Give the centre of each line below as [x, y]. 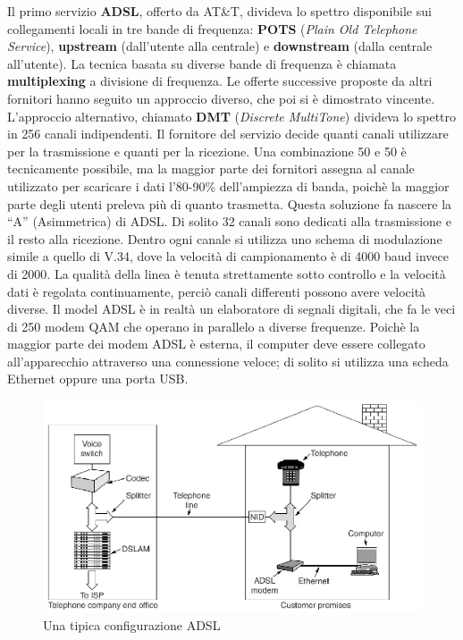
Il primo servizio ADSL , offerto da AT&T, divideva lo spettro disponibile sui [219, 11]
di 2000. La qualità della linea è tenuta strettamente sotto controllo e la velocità [227, 273]
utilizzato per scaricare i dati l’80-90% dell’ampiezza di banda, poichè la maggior [228, 185]
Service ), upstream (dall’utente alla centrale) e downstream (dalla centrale [220, 46]
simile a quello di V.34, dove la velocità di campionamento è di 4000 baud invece [228, 256]
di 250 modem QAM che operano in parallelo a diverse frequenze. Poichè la [214, 326]
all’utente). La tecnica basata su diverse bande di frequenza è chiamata [202, 63]
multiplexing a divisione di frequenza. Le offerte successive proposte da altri [220, 81]
